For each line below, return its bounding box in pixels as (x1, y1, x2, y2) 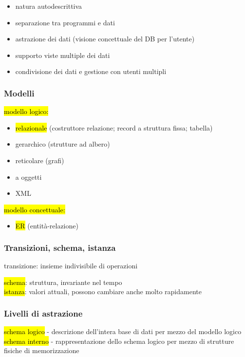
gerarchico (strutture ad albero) (15, 139, 110, 149)
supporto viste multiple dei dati (15, 50, 110, 60)
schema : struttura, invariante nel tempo (4, 277, 122, 287)
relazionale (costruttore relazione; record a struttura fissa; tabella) (15, 122, 213, 132)
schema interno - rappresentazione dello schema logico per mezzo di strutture (4, 336, 234, 346)
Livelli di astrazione (4, 307, 83, 319)
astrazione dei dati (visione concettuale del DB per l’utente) (15, 34, 195, 44)
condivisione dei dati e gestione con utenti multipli (15, 66, 167, 76)
